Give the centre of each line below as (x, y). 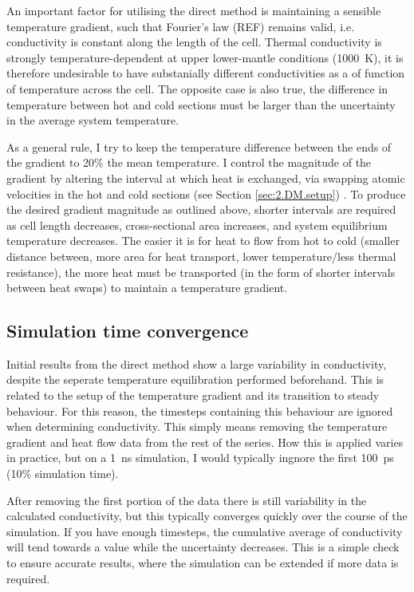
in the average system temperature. (93, 120)
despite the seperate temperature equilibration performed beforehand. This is (195, 379)
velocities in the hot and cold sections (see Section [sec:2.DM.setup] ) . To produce (206, 193)
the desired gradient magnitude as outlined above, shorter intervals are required (201, 209)
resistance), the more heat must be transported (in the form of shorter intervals (201, 272)
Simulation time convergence (128, 331)
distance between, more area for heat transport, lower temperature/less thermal (201, 256)
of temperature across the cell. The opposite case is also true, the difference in (197, 88)
